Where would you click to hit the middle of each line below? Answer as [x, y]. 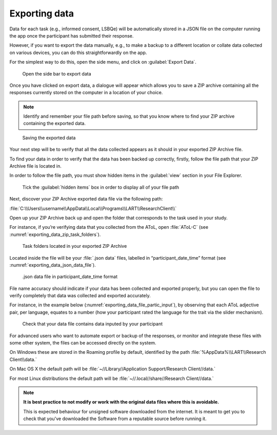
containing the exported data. [55, 123]
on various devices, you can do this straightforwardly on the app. [78, 52]
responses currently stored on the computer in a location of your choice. [86, 93]
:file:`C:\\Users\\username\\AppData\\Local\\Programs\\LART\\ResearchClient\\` [93, 208]
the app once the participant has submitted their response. [72, 35]
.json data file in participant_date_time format [70, 277]
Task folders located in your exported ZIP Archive [75, 246]
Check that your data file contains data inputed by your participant [93, 324]
